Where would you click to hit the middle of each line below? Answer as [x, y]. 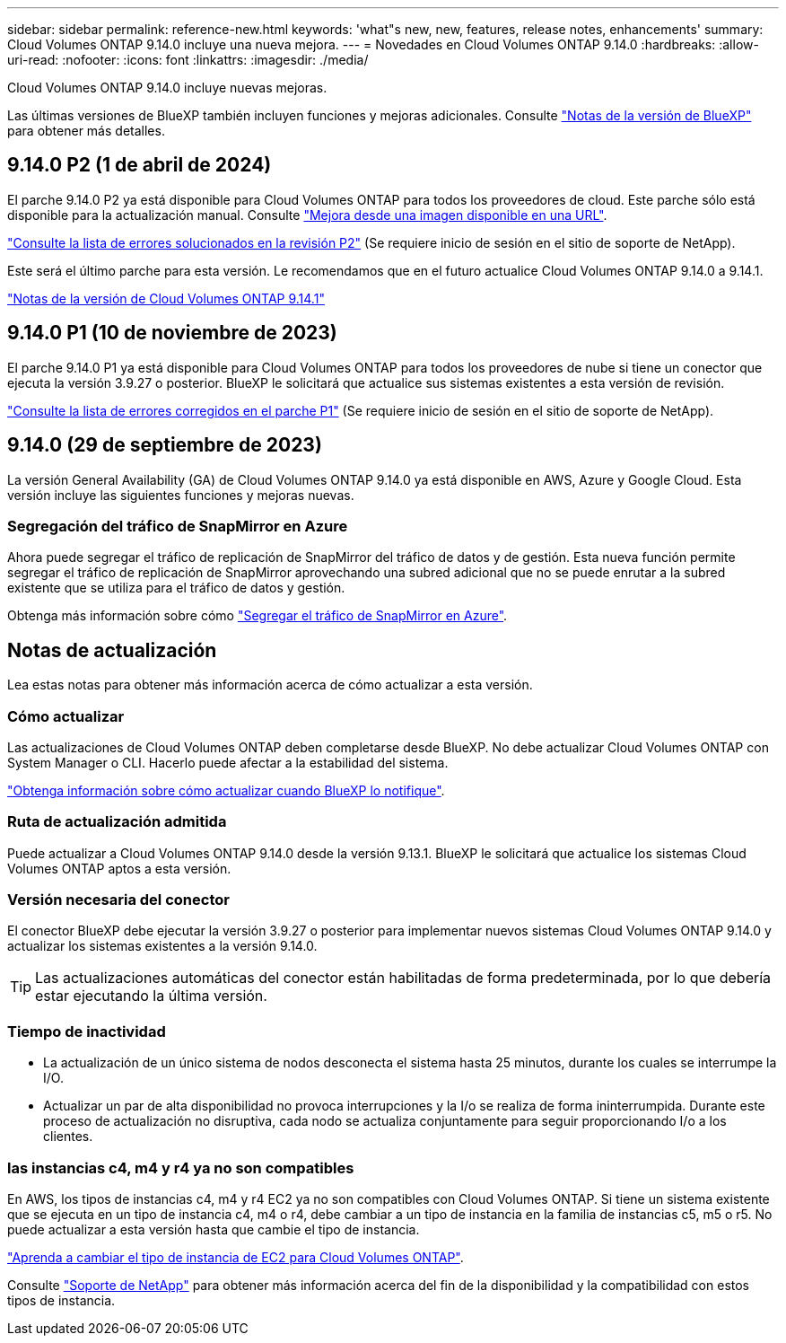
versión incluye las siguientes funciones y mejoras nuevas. [181, 495]
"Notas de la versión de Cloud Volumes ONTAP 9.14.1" [166, 298]
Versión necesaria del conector [118, 900]
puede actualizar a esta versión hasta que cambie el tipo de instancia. [214, 1229]
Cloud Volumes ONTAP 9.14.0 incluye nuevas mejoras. [167, 88]
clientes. [68, 1137]
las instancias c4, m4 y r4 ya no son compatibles [181, 1167]
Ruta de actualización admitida [117, 822]
